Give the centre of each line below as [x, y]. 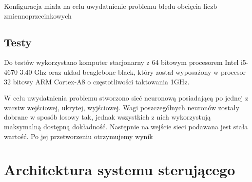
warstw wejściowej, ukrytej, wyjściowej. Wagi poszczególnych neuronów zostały [122, 107]
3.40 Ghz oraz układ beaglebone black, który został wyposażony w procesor [133, 71]
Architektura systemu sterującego [120, 170]
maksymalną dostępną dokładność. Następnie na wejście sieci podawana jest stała [126, 126]
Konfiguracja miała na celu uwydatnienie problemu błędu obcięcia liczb [111, 6]
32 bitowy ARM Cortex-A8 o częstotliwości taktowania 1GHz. [97, 81]
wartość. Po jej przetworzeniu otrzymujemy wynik [78, 136]
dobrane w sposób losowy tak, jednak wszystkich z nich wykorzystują [107, 117]
